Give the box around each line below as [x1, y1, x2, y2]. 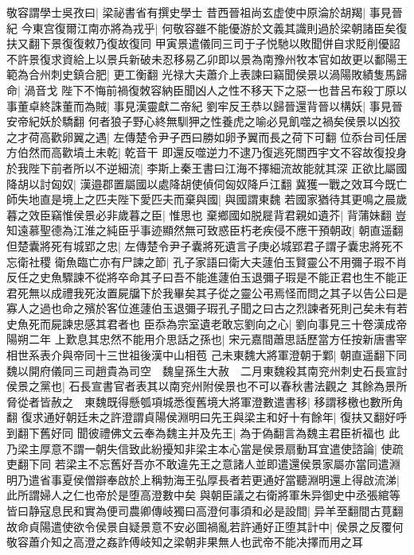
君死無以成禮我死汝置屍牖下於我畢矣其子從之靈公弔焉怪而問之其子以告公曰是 [6, 284, 408, 301]
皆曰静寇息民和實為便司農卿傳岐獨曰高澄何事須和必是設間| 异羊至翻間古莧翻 [6, 503, 404, 518]
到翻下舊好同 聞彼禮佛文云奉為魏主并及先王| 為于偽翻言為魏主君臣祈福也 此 [6, 425, 400, 441]
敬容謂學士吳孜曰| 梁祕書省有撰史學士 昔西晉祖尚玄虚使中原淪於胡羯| [6, 4, 366, 20]
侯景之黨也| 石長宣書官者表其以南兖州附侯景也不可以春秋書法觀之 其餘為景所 [6, 378, 408, 394]
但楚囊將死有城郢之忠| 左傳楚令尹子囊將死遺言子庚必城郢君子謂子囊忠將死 [6, 237, 393, 254]
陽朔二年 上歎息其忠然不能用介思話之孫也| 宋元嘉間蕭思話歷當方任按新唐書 [6, 331, 396, 347]
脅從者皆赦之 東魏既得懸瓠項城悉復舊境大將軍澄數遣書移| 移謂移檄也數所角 [6, 393, 404, 409]
